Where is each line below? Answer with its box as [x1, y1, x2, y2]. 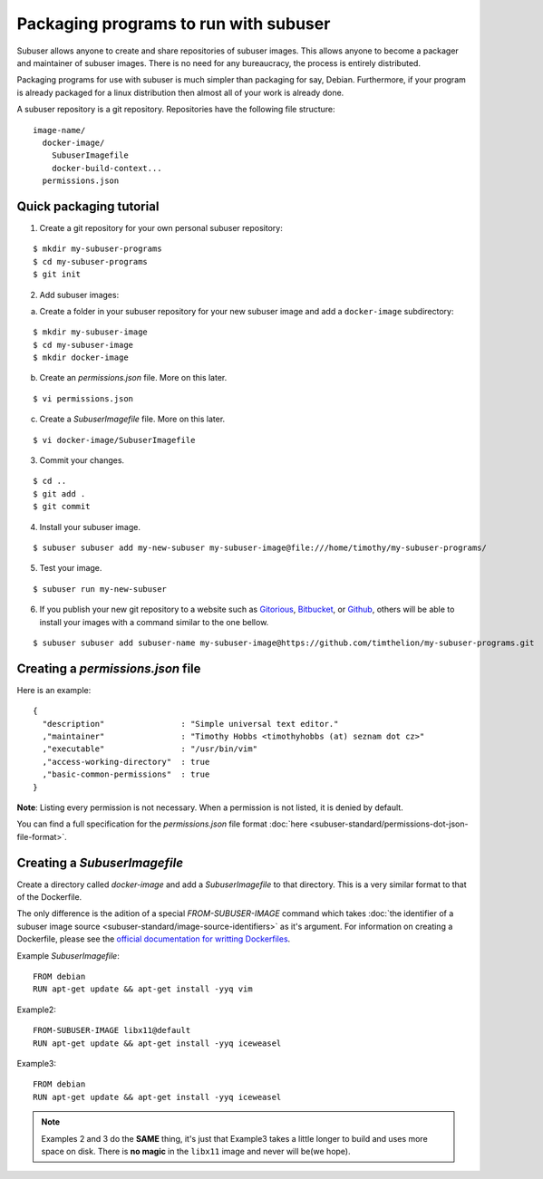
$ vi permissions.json [33, 393, 134, 403]
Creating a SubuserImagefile [16, 855, 184, 870]
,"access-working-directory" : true [42, 757, 210, 767]
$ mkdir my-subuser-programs [33, 244, 162, 254]
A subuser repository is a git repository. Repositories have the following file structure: [16, 104, 335, 115]
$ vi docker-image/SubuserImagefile [33, 435, 196, 445]
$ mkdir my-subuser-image [33, 327, 149, 337]
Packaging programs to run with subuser [16, 14, 331, 34]
